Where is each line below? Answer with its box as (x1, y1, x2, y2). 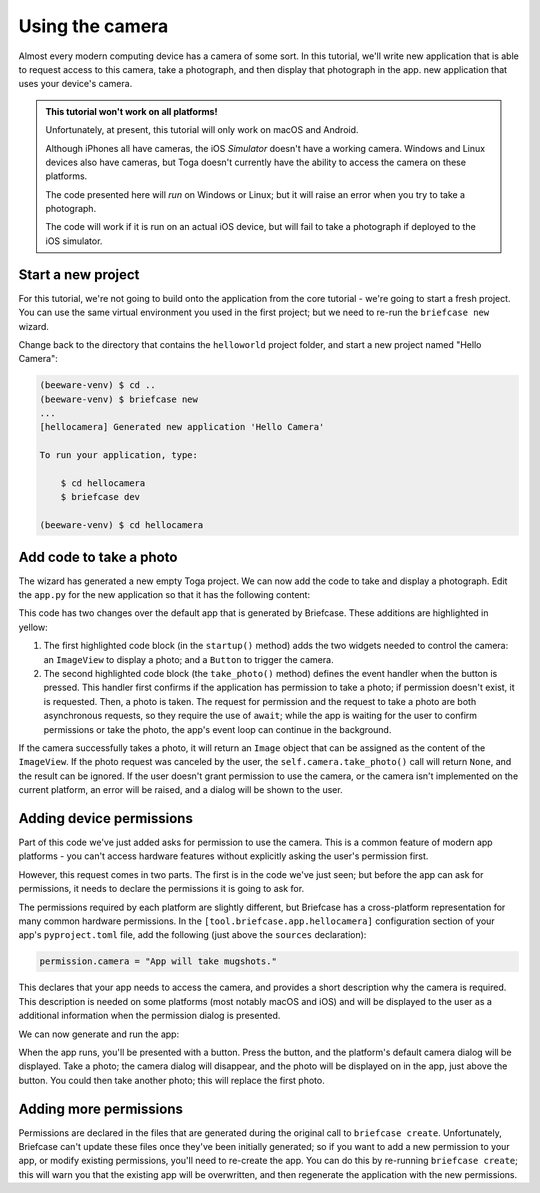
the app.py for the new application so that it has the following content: (18, 589, 310, 601)
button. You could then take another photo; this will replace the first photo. (18, 1074, 325, 1086)
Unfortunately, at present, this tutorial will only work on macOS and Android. (45, 124, 359, 136)
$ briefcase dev (60, 491, 140, 503)
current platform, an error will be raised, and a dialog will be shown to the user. (18, 784, 344, 796)
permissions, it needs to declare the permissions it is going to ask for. (18, 883, 305, 895)
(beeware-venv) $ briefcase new (39, 393, 199, 405)
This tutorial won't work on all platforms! (45, 105, 218, 117)
